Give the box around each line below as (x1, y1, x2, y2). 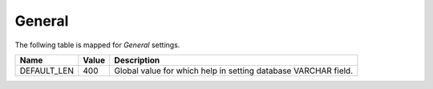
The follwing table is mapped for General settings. (14, 40, 180, 50)
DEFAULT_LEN (19, 65, 75, 76)
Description (114, 55, 160, 66)
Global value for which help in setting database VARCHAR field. (114, 65, 354, 76)
